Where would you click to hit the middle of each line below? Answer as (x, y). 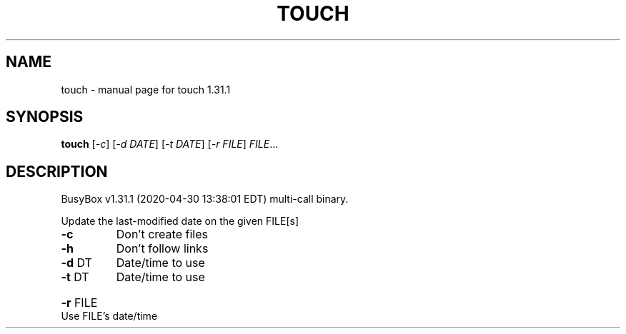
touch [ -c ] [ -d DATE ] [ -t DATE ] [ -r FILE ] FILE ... (170, 144)
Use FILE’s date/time (109, 316)
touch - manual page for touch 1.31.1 (146, 89)
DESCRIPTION (57, 171)
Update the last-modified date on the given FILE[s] (180, 221)
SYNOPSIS (45, 117)
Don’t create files (162, 234)
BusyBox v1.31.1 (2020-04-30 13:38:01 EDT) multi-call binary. (205, 199)
